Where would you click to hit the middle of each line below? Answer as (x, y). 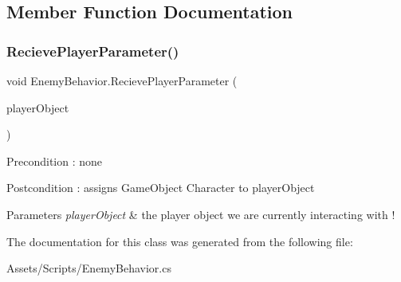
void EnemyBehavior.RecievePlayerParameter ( (122, 80)
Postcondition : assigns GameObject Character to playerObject (161, 188)
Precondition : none (55, 161)
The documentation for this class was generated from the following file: (180, 241)
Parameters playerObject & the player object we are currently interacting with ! (201, 214)
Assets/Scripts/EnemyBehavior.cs (89, 268)
